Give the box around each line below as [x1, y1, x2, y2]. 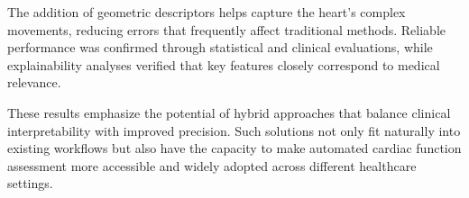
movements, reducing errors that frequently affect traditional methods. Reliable [7, 20, 446, 39]
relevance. [7, 73, 61, 92]
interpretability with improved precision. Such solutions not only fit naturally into [7, 121, 461, 139]
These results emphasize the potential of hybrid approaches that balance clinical [7, 103, 451, 121]
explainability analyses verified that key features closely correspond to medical [7, 55, 440, 74]
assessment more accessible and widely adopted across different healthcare [7, 156, 417, 175]
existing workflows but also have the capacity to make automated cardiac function [7, 139, 462, 157]
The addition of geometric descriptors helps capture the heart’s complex [7, 3, 406, 21]
